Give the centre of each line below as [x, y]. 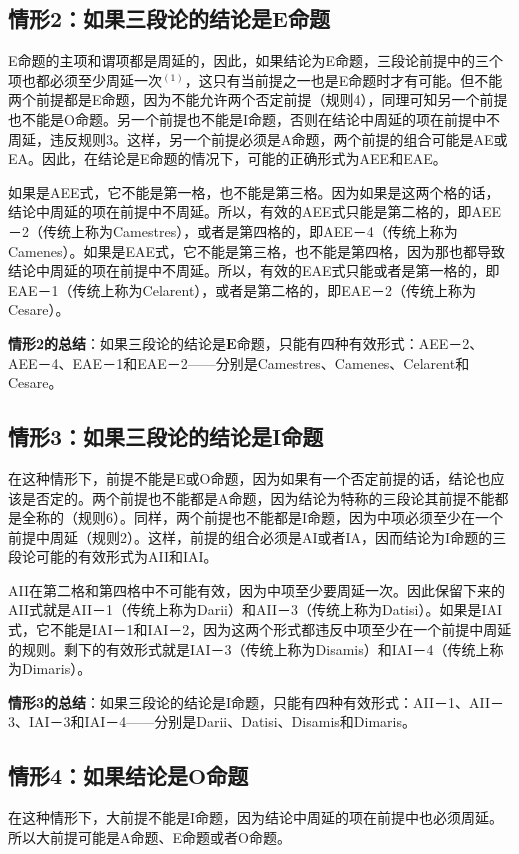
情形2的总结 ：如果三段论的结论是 [117, 342]
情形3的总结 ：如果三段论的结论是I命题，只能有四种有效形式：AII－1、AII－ [256, 701]
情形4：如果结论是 [98, 775]
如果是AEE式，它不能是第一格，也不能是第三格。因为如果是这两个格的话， [254, 191]
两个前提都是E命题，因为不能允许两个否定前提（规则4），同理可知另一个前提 [258, 99]
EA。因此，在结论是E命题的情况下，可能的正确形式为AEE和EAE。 [227, 158]
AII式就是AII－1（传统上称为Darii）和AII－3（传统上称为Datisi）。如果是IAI [255, 609]
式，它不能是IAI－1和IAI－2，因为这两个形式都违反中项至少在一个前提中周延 [260, 629]
